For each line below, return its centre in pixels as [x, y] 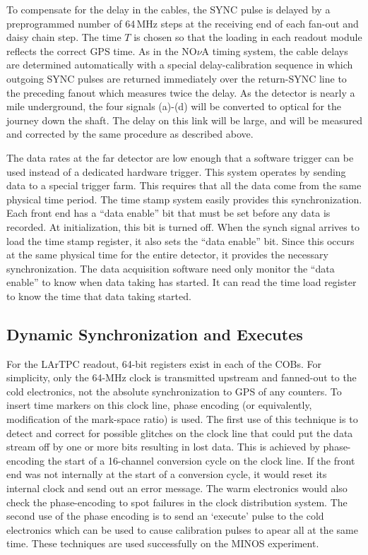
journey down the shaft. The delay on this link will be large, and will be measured [184, 120]
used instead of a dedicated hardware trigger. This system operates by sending [176, 171]
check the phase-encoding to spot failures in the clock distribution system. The [177, 502]
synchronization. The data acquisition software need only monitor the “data [171, 268]
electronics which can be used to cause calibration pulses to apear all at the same [182, 529]
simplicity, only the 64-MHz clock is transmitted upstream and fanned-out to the [182, 377]
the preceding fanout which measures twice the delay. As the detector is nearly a [181, 92]
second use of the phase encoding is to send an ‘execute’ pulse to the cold [165, 516]
